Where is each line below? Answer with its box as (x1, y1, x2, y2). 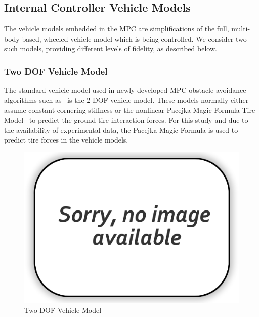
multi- (231, 23, 250, 34)
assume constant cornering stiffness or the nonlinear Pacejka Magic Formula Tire (4, 104, 255, 115)
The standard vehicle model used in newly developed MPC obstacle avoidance (4, 85, 246, 95)
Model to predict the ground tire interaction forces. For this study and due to (4, 114, 248, 125)
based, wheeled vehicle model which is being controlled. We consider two (22, 33, 247, 44)
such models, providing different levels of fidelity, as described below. (4, 43, 217, 54)
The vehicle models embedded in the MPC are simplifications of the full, (4, 23, 229, 34)
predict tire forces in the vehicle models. (4, 134, 128, 145)
